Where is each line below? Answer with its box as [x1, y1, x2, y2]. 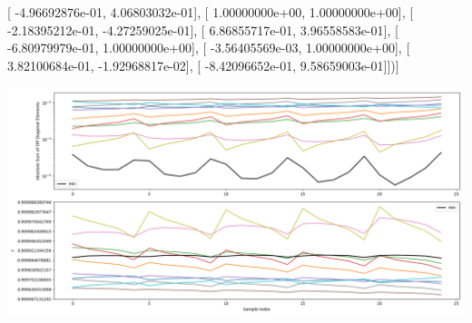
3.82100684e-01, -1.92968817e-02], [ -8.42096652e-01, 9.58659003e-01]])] [7, 55, 399, 74]
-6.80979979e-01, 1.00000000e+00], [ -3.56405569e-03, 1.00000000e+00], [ [7, 38, 410, 57]
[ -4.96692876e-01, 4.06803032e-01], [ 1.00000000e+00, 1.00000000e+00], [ [7, 3, 414, 21]
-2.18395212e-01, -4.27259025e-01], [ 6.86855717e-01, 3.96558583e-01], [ [7, 20, 398, 39]
